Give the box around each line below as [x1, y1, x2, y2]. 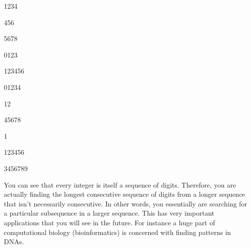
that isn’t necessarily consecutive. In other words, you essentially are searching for [4, 198, 248, 208]
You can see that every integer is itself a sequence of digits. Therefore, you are [4, 179, 236, 190]
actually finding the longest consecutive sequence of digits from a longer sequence [4, 189, 245, 199]
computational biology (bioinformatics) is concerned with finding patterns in [4, 227, 231, 237]
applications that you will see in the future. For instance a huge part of [4, 217, 215, 227]
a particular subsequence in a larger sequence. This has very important [4, 208, 215, 218]
